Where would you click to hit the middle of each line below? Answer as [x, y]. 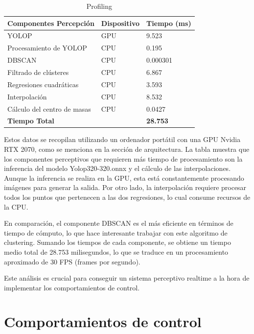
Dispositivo [120, 23]
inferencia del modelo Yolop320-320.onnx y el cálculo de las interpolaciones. [117, 168]
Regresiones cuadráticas [43, 84]
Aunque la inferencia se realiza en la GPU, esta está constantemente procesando [124, 178]
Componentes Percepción [51, 23]
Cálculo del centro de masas [49, 108]
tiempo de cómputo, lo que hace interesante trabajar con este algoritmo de [116, 232]
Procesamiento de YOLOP [47, 48]
